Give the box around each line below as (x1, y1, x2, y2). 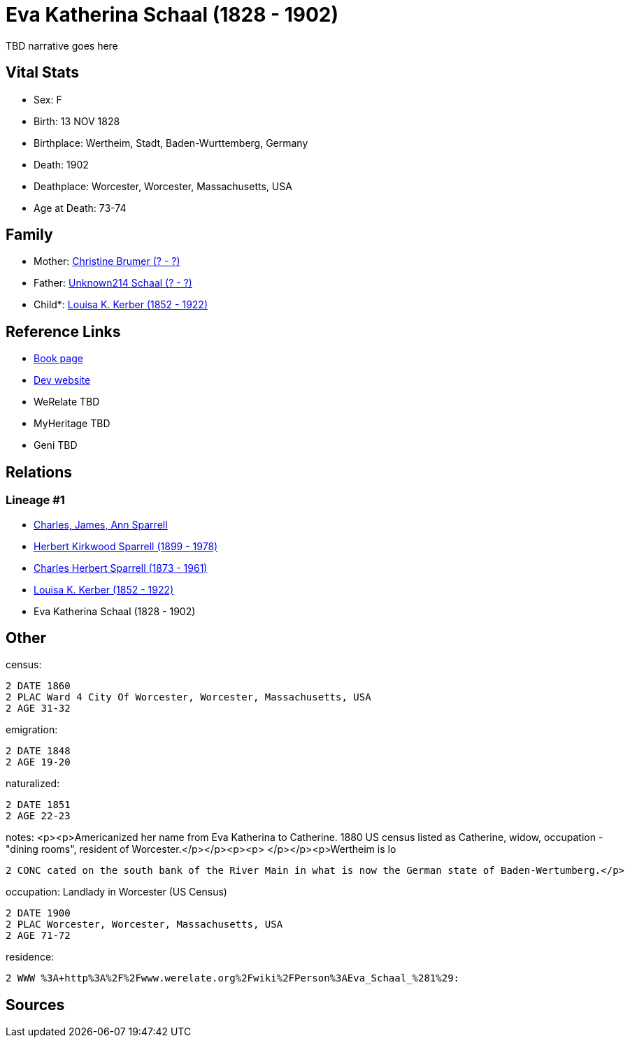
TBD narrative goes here (6, 39, 118, 52)
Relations (6, 463, 73, 481)
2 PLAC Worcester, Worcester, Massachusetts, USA (6, 919, 283, 930)
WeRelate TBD (34, 396, 100, 408)
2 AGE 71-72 (6, 930, 71, 942)
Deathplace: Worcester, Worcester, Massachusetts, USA (34, 180, 292, 192)
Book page (34, 352, 83, 365)
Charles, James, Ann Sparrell (34, 518, 168, 531)
